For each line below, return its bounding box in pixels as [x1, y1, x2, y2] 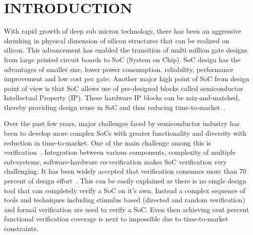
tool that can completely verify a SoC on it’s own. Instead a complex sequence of [4, 185, 246, 195]
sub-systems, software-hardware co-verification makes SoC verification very [4, 156, 227, 166]
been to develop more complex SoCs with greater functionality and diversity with [4, 128, 247, 138]
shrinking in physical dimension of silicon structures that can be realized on [4, 35, 230, 45]
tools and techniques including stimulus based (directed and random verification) [4, 195, 245, 205]
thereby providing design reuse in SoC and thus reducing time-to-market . [4, 102, 226, 112]
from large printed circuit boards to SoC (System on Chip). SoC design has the [4, 54, 240, 64]
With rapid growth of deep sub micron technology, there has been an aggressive [4, 26, 241, 36]
